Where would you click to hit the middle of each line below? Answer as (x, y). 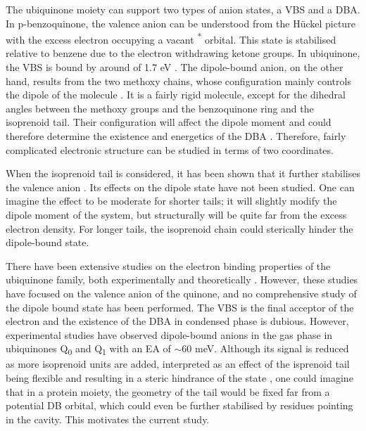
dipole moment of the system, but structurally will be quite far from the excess (176, 214)
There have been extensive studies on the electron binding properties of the (168, 265)
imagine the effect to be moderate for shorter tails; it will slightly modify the (171, 201)
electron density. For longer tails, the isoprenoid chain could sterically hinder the (179, 228)
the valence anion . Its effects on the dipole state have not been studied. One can (180, 187)
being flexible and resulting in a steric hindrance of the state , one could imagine (179, 378)
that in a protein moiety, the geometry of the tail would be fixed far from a (168, 391)
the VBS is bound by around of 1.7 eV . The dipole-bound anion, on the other (175, 67)
